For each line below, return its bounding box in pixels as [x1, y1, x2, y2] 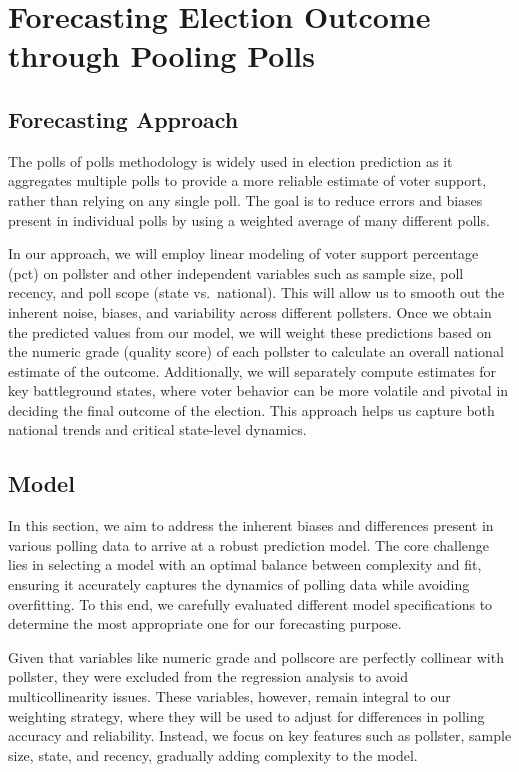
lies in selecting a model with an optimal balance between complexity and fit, [8, 554, 482, 575]
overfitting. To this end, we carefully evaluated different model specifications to [8, 593, 493, 614]
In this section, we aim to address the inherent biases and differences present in [8, 515, 494, 536]
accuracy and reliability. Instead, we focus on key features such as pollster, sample [8, 725, 512, 746]
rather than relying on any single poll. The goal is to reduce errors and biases [8, 189, 483, 210]
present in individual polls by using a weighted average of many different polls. [8, 209, 490, 230]
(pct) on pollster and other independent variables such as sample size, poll [8, 262, 464, 283]
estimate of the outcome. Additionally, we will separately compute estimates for [8, 360, 497, 381]
